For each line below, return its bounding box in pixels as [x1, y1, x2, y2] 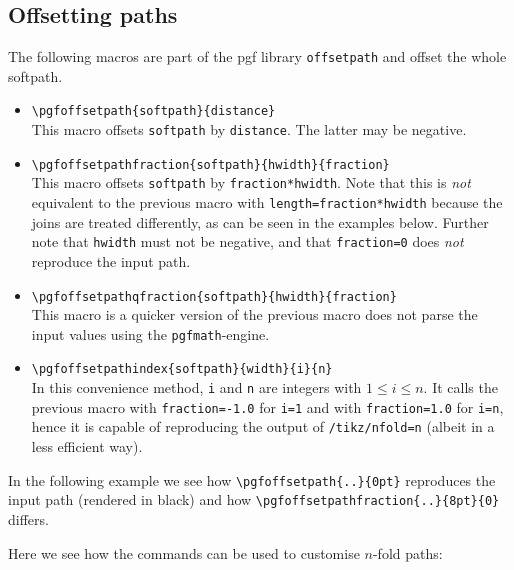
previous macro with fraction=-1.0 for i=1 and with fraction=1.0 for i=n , [31, 396, 504, 417]
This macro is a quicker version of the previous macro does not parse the [31, 304, 478, 325]
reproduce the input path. [31, 250, 191, 271]
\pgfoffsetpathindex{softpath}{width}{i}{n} [31, 362, 333, 377]
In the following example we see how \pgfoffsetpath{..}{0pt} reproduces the [8, 469, 496, 490]
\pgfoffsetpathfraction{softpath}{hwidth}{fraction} [31, 157, 390, 172]
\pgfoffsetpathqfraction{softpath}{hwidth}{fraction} [31, 289, 397, 304]
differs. [8, 509, 49, 530]
